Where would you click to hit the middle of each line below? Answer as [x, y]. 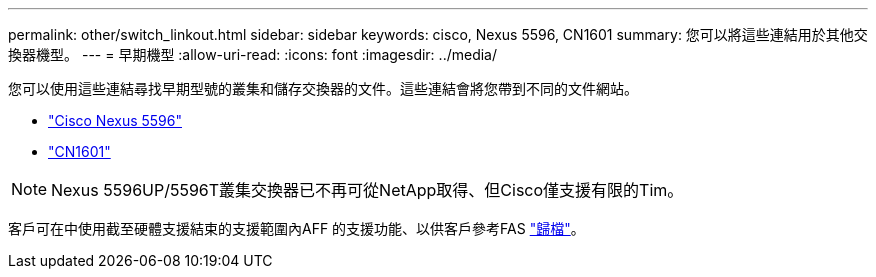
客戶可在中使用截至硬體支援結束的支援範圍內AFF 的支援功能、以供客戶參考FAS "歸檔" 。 [296, 228]
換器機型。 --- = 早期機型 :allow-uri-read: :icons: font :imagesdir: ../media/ [253, 54]
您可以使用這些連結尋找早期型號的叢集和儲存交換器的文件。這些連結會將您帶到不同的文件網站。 [323, 88]
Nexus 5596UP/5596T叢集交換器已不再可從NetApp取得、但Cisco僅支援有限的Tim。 [367, 190]
